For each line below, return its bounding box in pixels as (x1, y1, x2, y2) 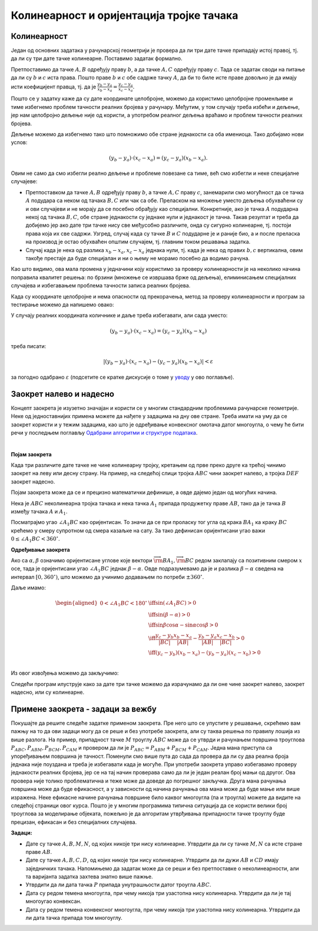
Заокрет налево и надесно (11, 389, 115, 399)
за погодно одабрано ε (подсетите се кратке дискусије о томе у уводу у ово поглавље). (11, 373, 235, 380)
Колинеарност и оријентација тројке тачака (11, 9, 238, 22)
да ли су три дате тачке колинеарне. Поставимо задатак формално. (11, 55, 183, 62)
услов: (11, 139, 28, 146)
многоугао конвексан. (25, 898, 82, 905)
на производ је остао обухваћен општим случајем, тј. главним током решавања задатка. (25, 238, 251, 246)
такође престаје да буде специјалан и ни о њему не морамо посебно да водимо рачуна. (25, 255, 250, 261)
